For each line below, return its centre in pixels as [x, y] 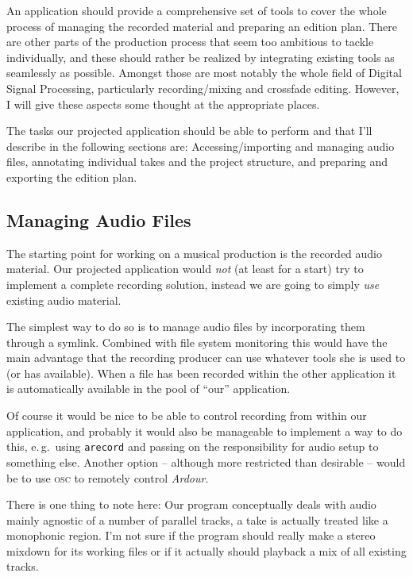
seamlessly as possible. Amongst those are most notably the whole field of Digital [204, 73]
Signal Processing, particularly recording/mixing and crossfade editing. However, [203, 88]
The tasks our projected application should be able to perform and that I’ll [189, 131]
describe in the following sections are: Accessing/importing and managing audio [201, 146]
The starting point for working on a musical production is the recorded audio [195, 253]
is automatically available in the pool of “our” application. [149, 389]
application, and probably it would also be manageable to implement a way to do [205, 431]
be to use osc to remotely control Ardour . [108, 477]
